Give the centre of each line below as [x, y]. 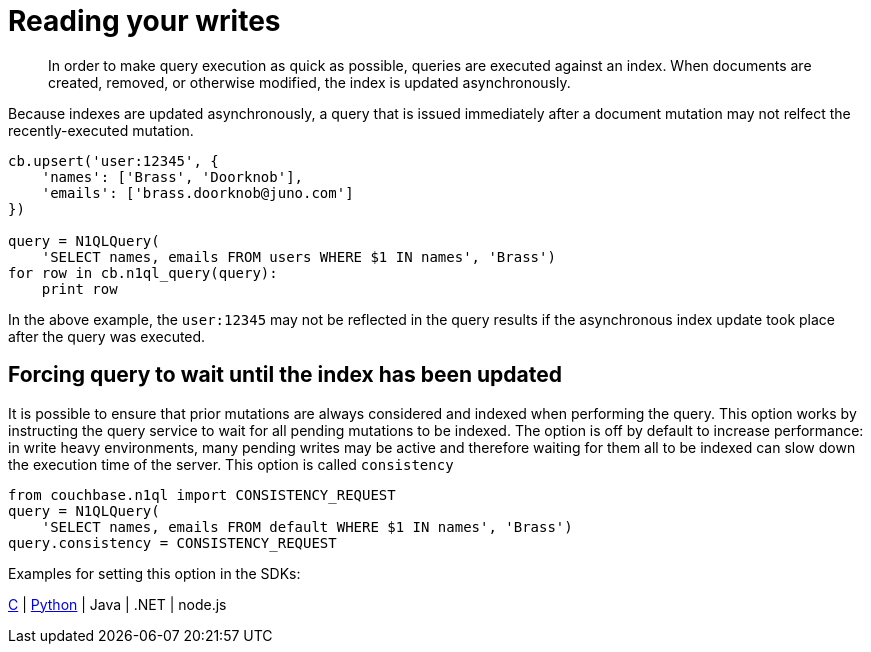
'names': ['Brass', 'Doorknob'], [172, 176]
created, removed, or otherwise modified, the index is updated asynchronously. [309, 82]
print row [79, 288]
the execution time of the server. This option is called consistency [231, 464]
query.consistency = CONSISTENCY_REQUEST [172, 542]
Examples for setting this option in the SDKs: [154, 573]
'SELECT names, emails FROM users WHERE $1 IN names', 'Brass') [298, 256]
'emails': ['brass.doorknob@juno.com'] [197, 192]
